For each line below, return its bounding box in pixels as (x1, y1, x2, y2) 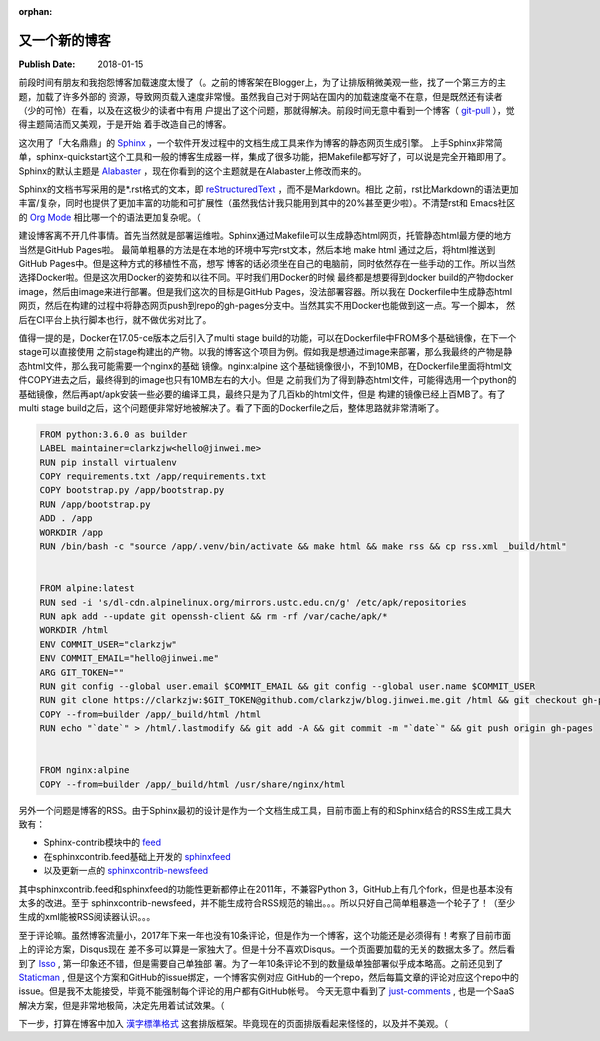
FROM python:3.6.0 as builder (39, 428, 188, 440)
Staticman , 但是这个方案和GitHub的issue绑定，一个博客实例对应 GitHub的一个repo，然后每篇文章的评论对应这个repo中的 (18, 971, 519, 983)
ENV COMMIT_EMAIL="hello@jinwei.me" (39, 653, 220, 664)
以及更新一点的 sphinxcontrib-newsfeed (43, 865, 209, 877)
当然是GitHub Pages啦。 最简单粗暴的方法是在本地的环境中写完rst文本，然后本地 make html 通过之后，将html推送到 (18, 243, 496, 255)
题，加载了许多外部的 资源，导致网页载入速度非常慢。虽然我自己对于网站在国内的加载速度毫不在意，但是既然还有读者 (18, 90, 503, 102)
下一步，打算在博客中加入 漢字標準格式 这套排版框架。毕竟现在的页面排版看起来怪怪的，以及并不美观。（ (18, 1018, 449, 1030)
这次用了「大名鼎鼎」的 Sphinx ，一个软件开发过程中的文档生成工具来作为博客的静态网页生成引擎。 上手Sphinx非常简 (18, 136, 504, 149)
